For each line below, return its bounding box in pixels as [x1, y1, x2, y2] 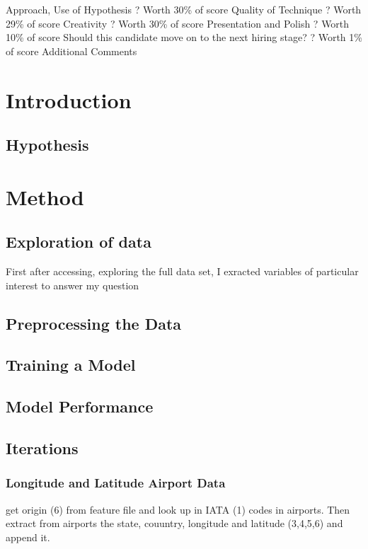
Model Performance [6, 395, 154, 417]
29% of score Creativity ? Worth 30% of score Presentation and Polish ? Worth [6, 16, 350, 30]
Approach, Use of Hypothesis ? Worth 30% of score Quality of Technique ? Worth [6, 2, 362, 16]
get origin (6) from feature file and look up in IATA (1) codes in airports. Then [6, 502, 350, 516]
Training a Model [6, 354, 136, 376]
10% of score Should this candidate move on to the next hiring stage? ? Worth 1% [6, 30, 362, 45]
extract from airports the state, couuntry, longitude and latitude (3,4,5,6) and [6, 516, 343, 531]
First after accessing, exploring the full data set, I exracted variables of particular [6, 264, 359, 279]
